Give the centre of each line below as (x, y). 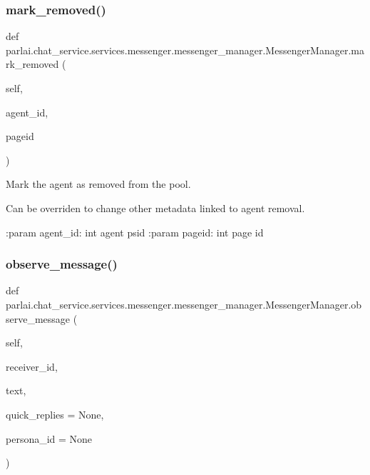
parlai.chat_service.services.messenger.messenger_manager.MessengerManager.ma (185, 50)
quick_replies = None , (55, 414)
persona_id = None (49, 438)
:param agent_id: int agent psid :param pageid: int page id (135, 232)
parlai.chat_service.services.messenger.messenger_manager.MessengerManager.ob (184, 304)
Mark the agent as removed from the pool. (98, 184)
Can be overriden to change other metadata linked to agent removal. (155, 207)
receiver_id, (32, 366)
